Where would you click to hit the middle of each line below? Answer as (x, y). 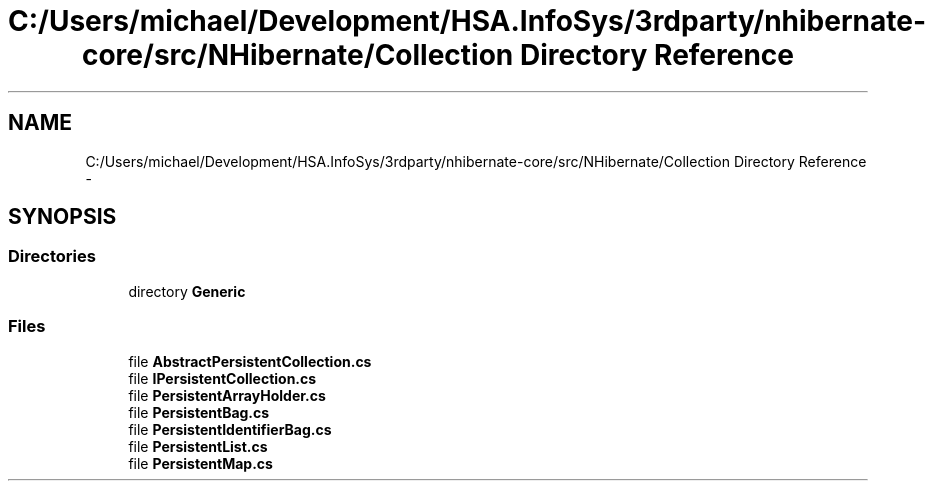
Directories (52, 256)
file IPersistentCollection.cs (222, 378)
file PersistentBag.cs (199, 412)
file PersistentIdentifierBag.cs (230, 429)
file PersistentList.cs (198, 446)
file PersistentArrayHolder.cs (227, 395)
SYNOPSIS (62, 217)
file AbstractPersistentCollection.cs (250, 361)
